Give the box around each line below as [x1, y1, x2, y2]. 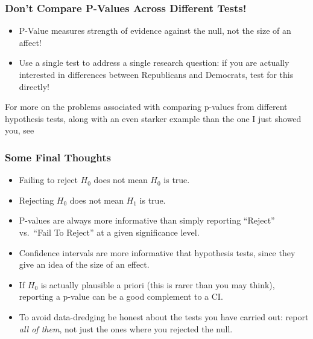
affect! [19, 36, 42, 48]
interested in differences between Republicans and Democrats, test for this [19, 68, 294, 80]
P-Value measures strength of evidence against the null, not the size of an [19, 24, 291, 37]
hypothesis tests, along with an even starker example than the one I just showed [5, 112, 302, 124]
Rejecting [19, 193, 54, 206]
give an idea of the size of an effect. [19, 258, 150, 271]
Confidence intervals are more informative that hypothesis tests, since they [19, 246, 296, 259]
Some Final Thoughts [5, 149, 112, 164]
